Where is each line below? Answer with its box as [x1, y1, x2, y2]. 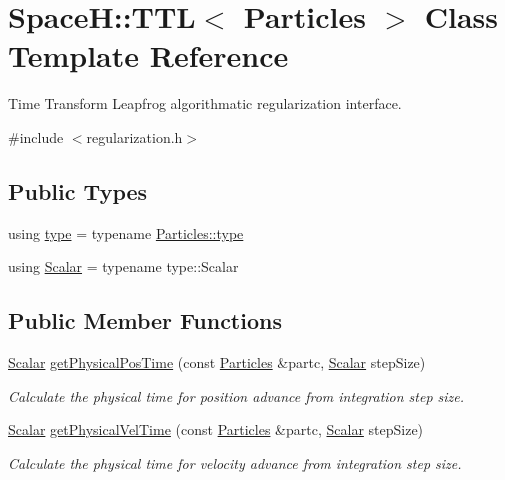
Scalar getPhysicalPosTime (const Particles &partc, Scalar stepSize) [8, 352, 426, 373]
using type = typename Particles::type [8, 222, 244, 243]
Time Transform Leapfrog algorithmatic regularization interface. [8, 93, 402, 114]
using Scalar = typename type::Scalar [8, 256, 239, 277]
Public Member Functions [8, 305, 282, 336]
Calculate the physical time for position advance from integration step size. [8, 385, 465, 406]
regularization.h [86, 126, 183, 147]
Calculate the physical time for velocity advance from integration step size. [8, 452, 462, 473]
